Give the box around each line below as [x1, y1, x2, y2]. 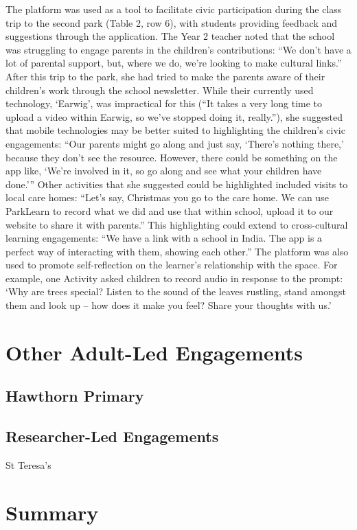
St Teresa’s [5, 458, 51, 472]
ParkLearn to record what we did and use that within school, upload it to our [5, 203, 334, 218]
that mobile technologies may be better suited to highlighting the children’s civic [5, 123, 345, 137]
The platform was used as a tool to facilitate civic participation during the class [5, 2, 342, 16]
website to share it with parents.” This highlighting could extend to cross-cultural [5, 217, 348, 231]
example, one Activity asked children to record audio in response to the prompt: [5, 270, 343, 285]
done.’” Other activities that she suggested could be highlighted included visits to [5, 176, 348, 191]
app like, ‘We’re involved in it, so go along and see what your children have [5, 163, 322, 178]
